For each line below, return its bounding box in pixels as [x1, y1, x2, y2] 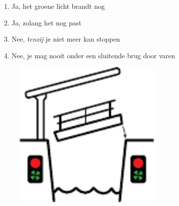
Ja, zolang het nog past [11, 17, 82, 27]
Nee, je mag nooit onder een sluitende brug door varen [11, 50, 176, 60]
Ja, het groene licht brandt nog [11, 1, 105, 11]
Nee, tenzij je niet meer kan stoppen [11, 34, 120, 44]
